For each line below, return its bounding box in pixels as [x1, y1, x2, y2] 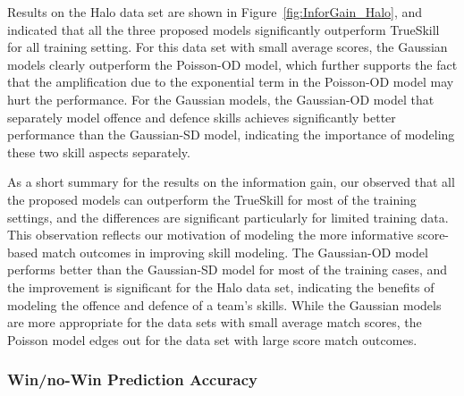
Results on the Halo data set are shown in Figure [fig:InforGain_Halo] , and [7, 3, 423, 21]
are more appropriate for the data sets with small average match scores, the [7, 313, 422, 332]
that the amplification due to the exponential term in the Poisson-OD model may [7, 72, 454, 91]
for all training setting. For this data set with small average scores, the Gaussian [7, 38, 448, 56]
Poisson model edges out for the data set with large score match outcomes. [7, 330, 418, 349]
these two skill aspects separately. [7, 142, 190, 161]
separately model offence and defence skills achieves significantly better [7, 107, 396, 126]
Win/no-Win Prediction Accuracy [7, 368, 258, 391]
